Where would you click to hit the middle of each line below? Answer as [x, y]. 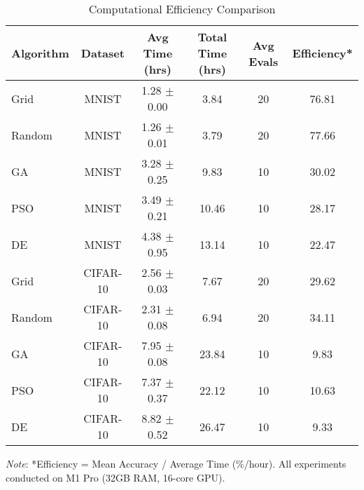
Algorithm [40, 53]
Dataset [103, 53]
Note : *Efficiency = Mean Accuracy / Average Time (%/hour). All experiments [176, 463]
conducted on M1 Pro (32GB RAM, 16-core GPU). [115, 477]
